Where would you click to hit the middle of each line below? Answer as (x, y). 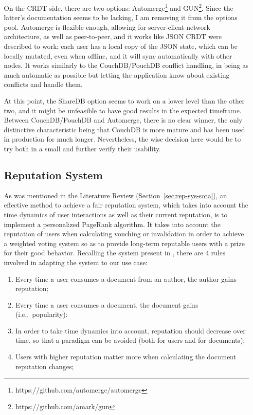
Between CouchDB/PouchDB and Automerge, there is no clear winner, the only (123, 120)
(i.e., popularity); (41, 314)
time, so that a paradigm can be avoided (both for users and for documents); (130, 340)
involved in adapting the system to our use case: (76, 262)
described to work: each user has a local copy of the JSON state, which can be (121, 46)
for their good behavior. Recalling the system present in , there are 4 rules (115, 253)
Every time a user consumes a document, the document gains (107, 304)
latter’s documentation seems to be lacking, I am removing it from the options (121, 17)
